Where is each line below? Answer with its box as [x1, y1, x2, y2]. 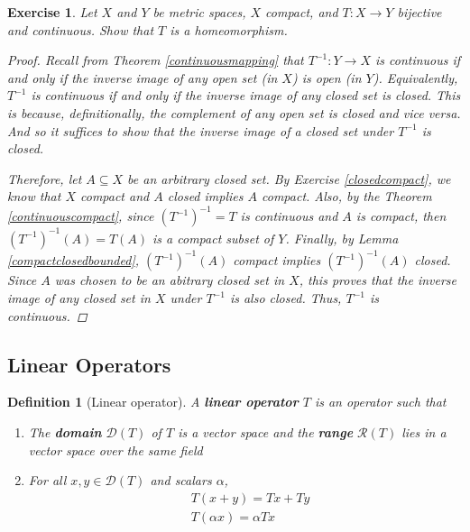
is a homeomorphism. [170, 20, 288, 39]
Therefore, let [7, 169, 82, 188]
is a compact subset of [152, 228, 274, 247]
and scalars [150, 471, 212, 490]
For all [28, 471, 67, 490]
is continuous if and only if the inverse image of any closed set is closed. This [31, 86, 461, 105]
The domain [28, 423, 102, 442]
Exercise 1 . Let [7, 3, 97, 21]
